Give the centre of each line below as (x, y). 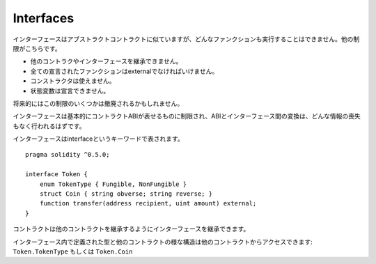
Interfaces (44, 18)
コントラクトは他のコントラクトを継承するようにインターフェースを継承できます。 (131, 229)
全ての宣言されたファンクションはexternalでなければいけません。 (124, 71)
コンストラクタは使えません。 (73, 81)
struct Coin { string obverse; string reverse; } (126, 194)
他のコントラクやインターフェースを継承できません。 (106, 61)
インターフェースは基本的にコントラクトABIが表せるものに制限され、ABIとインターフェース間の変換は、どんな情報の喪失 (187, 116)
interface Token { (57, 174)
